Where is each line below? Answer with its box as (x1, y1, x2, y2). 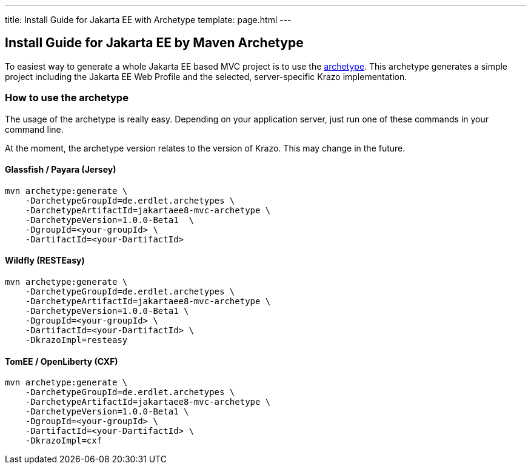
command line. (5, 124, 64, 135)
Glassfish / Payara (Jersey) (5, 164, 116, 175)
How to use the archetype (5, 91, 129, 104)
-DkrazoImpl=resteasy (25, 335, 128, 345)
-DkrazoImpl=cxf (25, 436, 102, 446)
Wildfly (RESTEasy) (5, 255, 85, 266)
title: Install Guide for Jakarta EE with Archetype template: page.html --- (5, 15, 292, 25)
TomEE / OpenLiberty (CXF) (5, 356, 118, 367)
